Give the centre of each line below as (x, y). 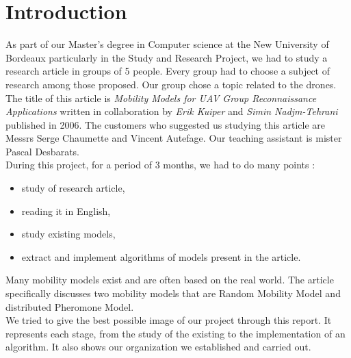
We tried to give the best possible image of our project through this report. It (169, 320)
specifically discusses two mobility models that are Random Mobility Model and (173, 293)
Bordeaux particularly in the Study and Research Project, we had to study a (167, 57)
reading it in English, (66, 210)
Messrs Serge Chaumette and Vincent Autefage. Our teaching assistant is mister (174, 138)
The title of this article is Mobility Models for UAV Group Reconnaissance (161, 98)
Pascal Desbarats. (42, 151)
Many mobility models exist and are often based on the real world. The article (170, 280)
